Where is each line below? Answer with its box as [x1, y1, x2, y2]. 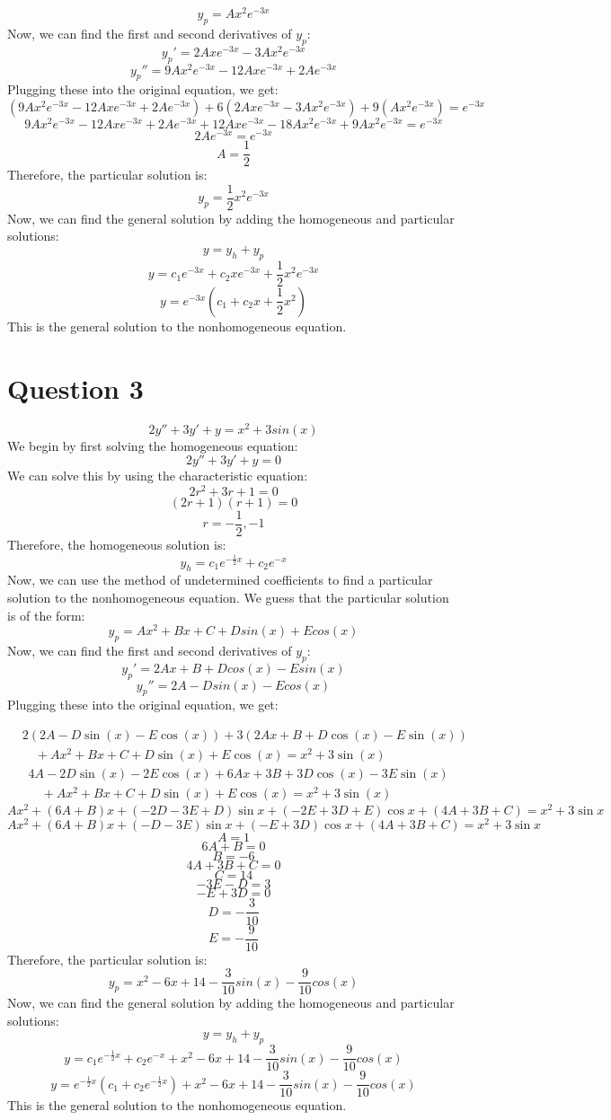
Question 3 [7, 369, 144, 406]
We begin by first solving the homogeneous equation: [7, 436, 298, 454]
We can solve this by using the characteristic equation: [7, 466, 308, 485]
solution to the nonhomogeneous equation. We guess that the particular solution [7, 587, 449, 606]
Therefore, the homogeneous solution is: [7, 535, 226, 554]
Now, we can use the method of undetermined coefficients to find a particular [7, 570, 433, 589]
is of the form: [7, 605, 85, 624]
